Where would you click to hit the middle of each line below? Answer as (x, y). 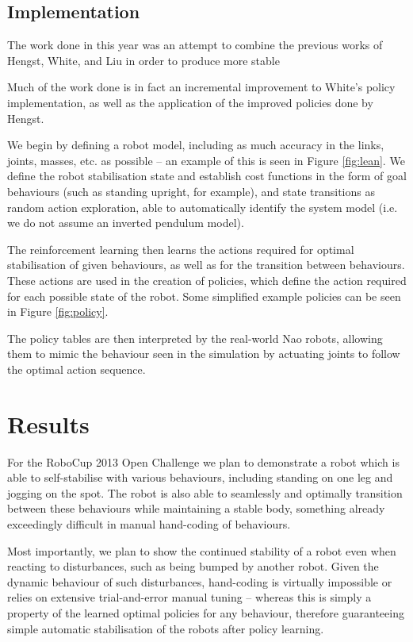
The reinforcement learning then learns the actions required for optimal (181, 249)
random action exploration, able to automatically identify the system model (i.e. (203, 207)
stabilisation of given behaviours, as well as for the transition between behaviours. (206, 265)
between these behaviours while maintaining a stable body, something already (196, 508)
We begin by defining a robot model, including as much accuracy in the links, (196, 145)
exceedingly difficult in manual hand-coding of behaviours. (149, 523)
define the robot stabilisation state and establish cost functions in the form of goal (207, 176)
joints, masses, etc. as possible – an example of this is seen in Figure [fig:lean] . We (206, 160)
